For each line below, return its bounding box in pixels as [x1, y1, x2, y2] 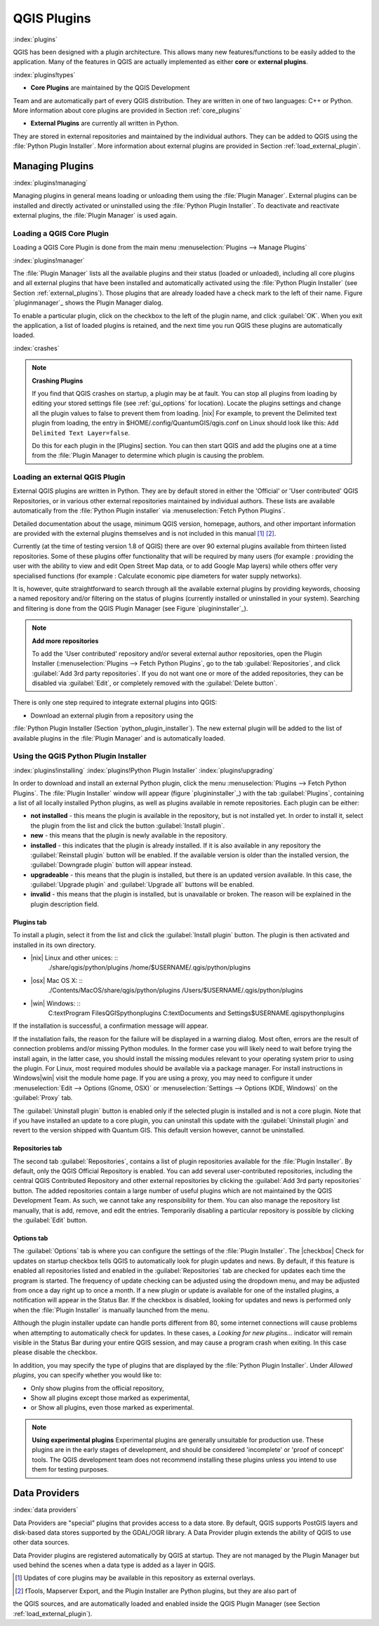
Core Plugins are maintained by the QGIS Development [30, 84, 190, 92]
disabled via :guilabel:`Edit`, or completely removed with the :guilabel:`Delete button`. [32, 679, 277, 687]
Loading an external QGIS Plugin [13, 472, 126, 482]
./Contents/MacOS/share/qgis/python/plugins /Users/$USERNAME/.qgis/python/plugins [48, 986, 303, 995]
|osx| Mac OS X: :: [30, 976, 84, 984]
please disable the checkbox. [13, 1348, 98, 1356]
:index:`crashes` [13, 344, 60, 352]
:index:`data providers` [13, 1506, 79, 1514]
